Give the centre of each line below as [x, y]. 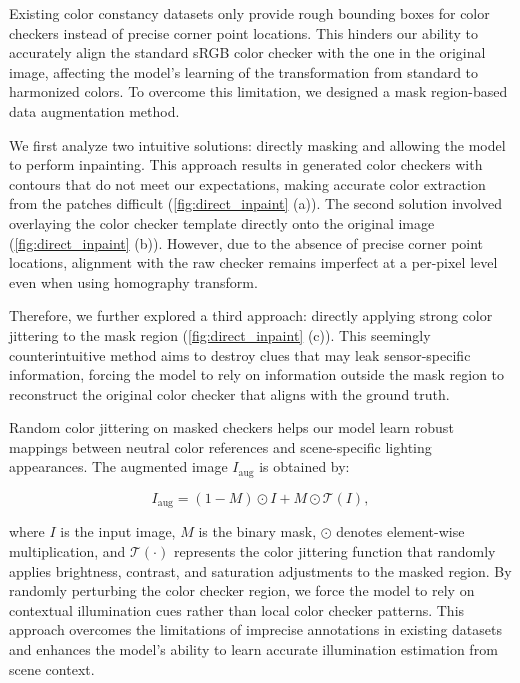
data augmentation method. [94, 110]
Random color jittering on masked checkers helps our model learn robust [231, 427]
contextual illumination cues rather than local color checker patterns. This [237, 609]
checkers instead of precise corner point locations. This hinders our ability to [243, 32]
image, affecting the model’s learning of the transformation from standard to [244, 71]
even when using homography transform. [133, 281]
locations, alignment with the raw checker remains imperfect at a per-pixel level [253, 262]
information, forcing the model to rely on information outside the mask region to [257, 374]
